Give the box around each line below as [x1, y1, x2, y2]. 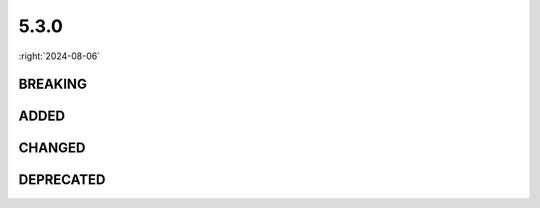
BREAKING [18, 76, 87, 93]
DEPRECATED [18, 171, 106, 189]
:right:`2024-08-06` [18, 50, 100, 62]
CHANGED [18, 140, 86, 157]
